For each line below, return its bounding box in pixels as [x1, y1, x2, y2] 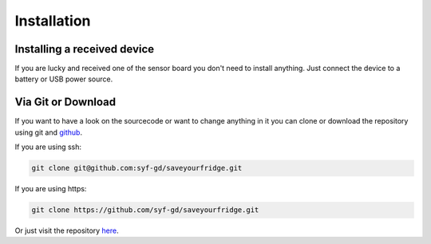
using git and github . [14, 128, 83, 137]
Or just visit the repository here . [14, 226, 119, 235]
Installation [14, 12, 91, 30]
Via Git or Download [14, 96, 116, 109]
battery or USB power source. [14, 74, 113, 84]
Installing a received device [14, 42, 155, 56]
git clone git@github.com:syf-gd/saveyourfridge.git [31, 163, 243, 173]
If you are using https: [14, 184, 87, 194]
